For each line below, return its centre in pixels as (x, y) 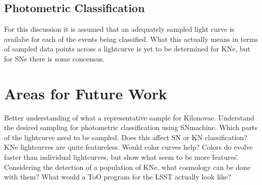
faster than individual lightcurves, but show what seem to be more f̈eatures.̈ (121, 157)
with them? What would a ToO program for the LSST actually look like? (118, 177)
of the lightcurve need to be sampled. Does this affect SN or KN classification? (126, 137)
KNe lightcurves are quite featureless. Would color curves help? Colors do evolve (128, 147)
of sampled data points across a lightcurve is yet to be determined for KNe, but (127, 49)
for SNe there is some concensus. (55, 58)
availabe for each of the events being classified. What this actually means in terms (131, 39)
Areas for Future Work (86, 93)
